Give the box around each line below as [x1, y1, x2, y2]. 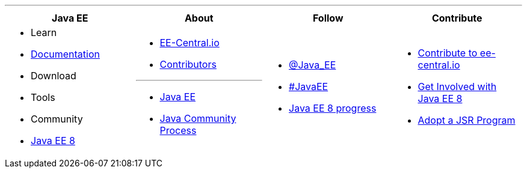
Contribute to [418, 47, 478, 59]
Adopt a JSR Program [418, 114, 516, 126]
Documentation [31, 48, 100, 60]
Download [31, 70, 76, 82]
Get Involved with [418, 80, 497, 93]
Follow [312, 12, 344, 24]
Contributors [159, 58, 217, 70]
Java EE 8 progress [289, 102, 377, 114]
